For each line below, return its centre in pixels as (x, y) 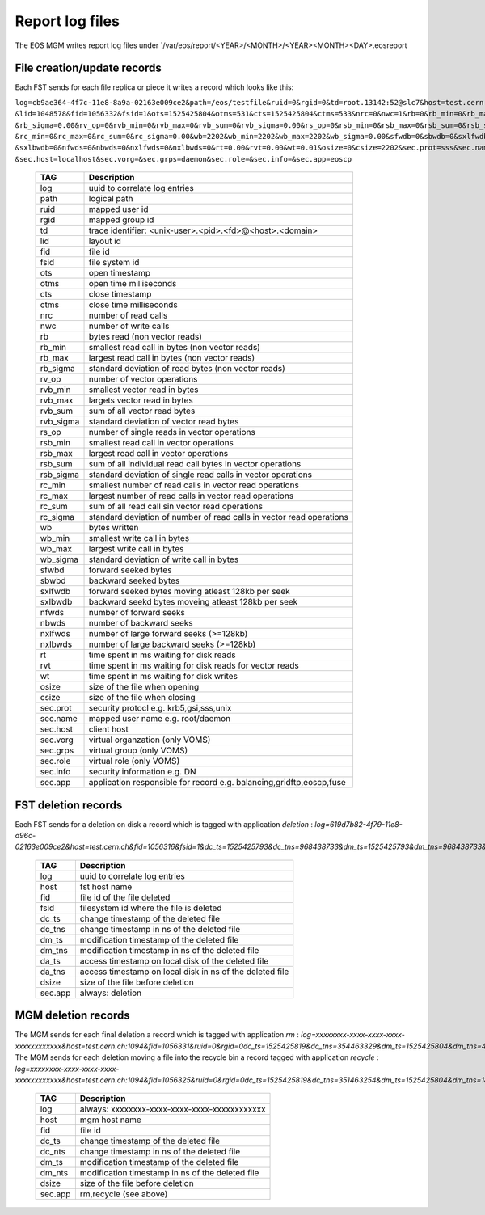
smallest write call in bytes (139, 538)
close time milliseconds (133, 305)
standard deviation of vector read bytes (164, 422)
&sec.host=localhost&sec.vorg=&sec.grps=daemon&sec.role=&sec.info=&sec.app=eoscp (183, 159)
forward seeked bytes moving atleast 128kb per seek (189, 592)
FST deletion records (69, 805)
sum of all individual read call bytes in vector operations (195, 464)
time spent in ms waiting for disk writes (163, 677)
